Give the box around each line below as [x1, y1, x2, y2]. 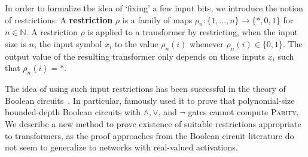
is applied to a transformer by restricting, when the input [87, 26, 298, 38]
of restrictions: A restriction [5, 13, 113, 26]
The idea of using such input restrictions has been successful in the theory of [5, 82, 286, 95]
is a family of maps [122, 13, 193, 26]
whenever [190, 37, 224, 50]
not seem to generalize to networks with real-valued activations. [5, 141, 238, 153]
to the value [114, 37, 158, 50]
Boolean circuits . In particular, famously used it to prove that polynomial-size [5, 94, 295, 106]
